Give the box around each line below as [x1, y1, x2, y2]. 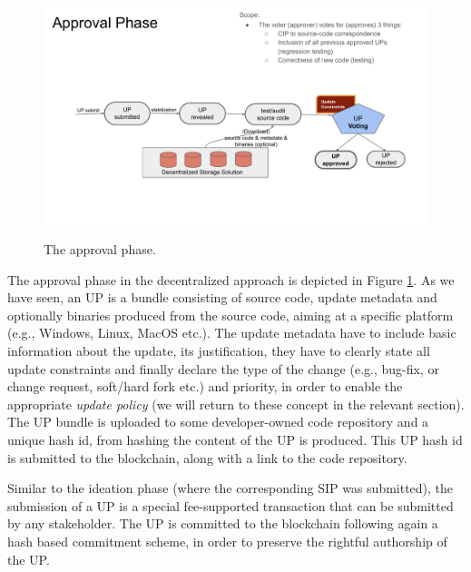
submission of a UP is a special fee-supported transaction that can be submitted [7, 496, 454, 515]
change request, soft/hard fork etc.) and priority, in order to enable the [7, 377, 403, 396]
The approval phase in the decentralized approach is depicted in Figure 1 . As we [7, 270, 455, 289]
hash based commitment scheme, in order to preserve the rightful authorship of [7, 532, 447, 550]
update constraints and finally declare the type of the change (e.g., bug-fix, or [7, 359, 439, 378]
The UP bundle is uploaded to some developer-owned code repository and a [7, 412, 429, 431]
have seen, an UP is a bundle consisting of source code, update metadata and [7, 288, 437, 307]
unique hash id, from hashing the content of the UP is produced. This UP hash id [7, 430, 463, 449]
